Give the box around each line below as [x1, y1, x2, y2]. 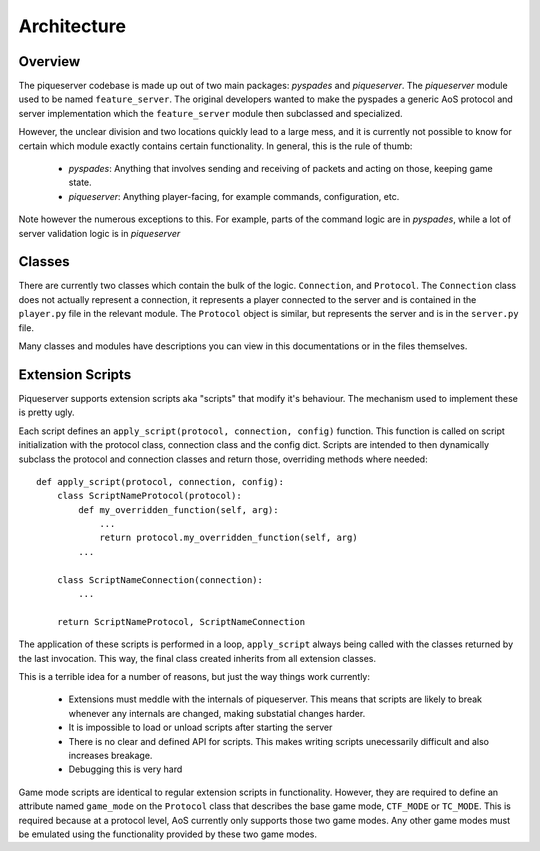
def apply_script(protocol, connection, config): [36, 476, 285, 487]
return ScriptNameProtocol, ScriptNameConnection [56, 616, 305, 627]
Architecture [18, 15, 127, 37]
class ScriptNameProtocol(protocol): [56, 490, 242, 502]
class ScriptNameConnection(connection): [56, 574, 264, 585]
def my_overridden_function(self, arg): [78, 504, 279, 515]
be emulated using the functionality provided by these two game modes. [18, 828, 318, 840]
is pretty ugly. [18, 406, 75, 419]
